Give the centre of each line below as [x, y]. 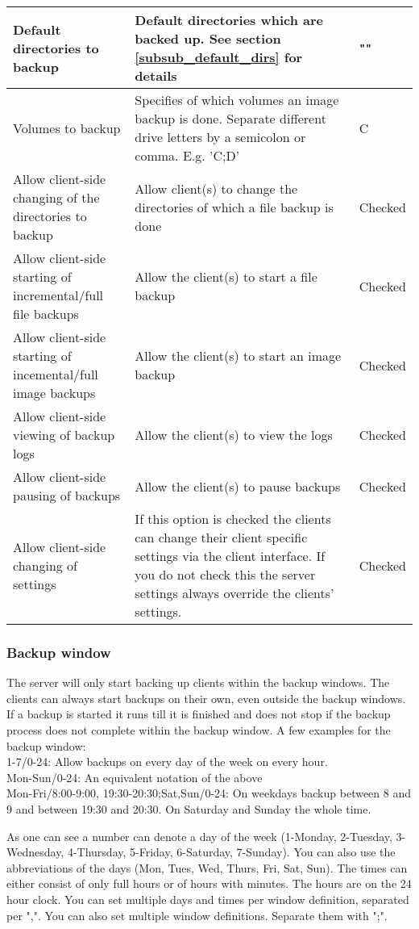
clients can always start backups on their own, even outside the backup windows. [206, 698]
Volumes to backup [67, 128]
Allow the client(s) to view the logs [234, 435]
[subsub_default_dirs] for [219, 57]
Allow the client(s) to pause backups [238, 486]
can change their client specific [221, 537]
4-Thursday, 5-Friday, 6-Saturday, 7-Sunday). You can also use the [231, 852]
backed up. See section [208, 38]
